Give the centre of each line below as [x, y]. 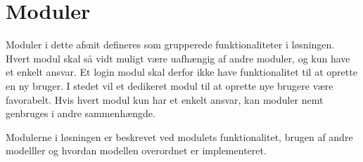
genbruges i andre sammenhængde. [81, 113]
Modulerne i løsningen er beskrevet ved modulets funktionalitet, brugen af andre [179, 136]
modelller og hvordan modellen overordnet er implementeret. [136, 150]
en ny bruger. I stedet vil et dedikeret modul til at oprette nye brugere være [170, 85]
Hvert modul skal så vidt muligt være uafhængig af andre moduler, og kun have [178, 58]
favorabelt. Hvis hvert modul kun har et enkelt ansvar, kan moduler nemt [165, 99]
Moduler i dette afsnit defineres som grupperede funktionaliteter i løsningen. [170, 45]
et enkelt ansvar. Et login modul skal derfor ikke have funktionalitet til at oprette [181, 72]
